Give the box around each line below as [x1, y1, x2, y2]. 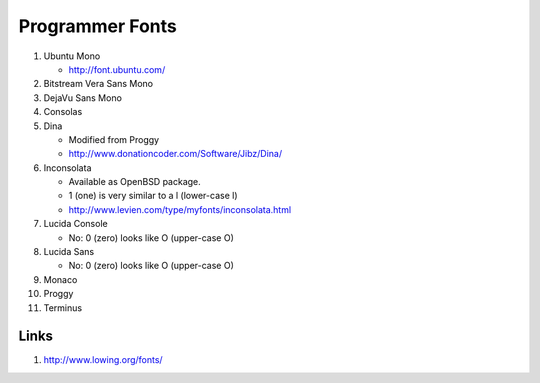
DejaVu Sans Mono [43, 91, 122, 104]
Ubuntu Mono [43, 50, 101, 62]
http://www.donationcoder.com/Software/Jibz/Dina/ [68, 148, 283, 160]
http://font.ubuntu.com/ [68, 63, 166, 75]
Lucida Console [43, 218, 109, 230]
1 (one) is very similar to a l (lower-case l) [68, 190, 239, 202]
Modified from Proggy [68, 133, 160, 145]
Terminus [43, 301, 83, 314]
